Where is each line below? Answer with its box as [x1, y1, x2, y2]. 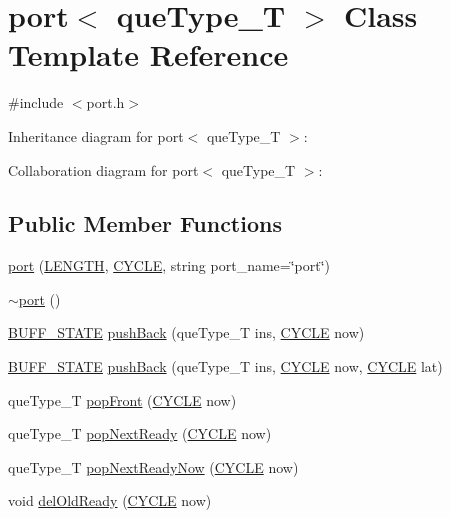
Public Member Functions [8, 208, 282, 239]
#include [8, 92, 64, 113]
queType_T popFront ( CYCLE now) [8, 389, 237, 410]
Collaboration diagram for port [8, 159, 199, 180]
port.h [86, 92, 125, 113]
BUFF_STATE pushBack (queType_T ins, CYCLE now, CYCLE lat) [8, 356, 443, 377]
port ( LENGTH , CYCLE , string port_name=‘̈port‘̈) [8, 255, 331, 276]
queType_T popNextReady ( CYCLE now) [8, 423, 272, 444]
